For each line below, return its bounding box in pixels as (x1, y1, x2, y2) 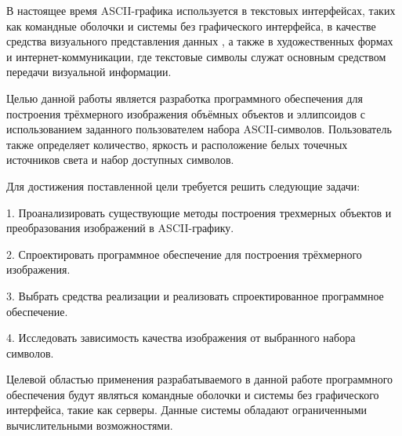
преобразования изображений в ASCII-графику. (6, 220, 234, 236)
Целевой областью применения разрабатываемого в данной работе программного (6, 371, 393, 387)
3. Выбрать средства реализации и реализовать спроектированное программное (6, 287, 384, 303)
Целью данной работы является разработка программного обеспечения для (6, 89, 363, 106)
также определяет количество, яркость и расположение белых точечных (6, 136, 348, 152)
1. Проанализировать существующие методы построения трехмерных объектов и (6, 204, 392, 220)
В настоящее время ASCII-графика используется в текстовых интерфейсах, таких (6, 2, 396, 18)
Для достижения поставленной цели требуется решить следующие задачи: (6, 177, 360, 194)
